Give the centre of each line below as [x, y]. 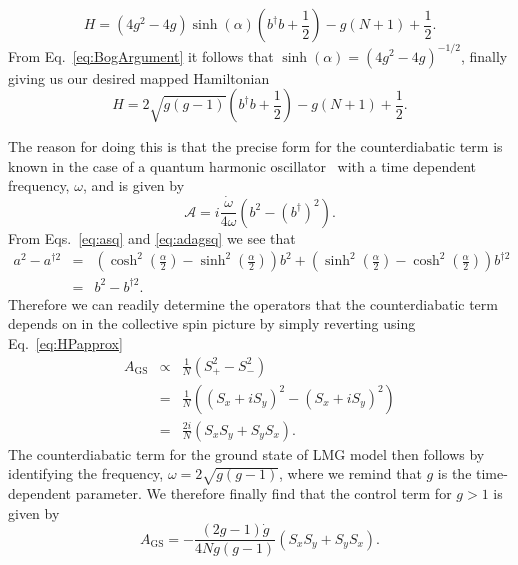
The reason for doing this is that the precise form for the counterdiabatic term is [255, 146]
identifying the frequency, [86, 473]
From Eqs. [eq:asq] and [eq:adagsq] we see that [152, 237]
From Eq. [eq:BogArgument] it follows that [141, 55]
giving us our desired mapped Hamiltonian [139, 77]
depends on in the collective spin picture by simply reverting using [212, 323]
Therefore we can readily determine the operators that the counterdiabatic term [253, 303]
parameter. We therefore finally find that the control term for [263, 492]
